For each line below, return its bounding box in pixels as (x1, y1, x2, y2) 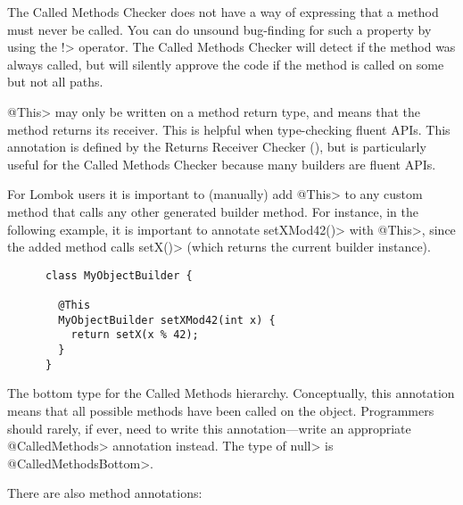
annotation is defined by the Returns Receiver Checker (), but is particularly (7, 137, 426, 156)
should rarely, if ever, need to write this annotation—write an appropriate (7, 418, 411, 437)
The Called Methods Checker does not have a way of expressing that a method (7, 3, 439, 21)
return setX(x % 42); (70, 328, 199, 342)
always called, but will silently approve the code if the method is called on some (7, 54, 444, 73)
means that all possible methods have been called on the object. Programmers (7, 401, 434, 419)
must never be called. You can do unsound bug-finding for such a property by (7, 20, 432, 38)
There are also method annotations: (7, 484, 203, 502)
